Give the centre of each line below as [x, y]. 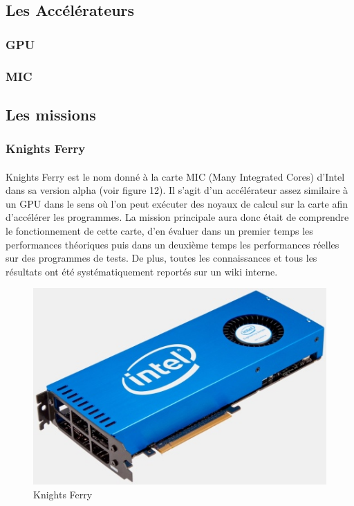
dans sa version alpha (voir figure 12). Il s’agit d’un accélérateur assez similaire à [177, 190]
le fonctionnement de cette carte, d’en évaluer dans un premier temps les [159, 231]
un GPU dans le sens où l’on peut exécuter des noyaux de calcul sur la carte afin [177, 203]
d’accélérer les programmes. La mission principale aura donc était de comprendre [177, 217]
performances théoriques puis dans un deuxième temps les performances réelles [173, 244]
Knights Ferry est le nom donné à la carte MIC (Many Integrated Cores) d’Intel [175, 176]
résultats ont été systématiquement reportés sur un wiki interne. [142, 271]
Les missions [51, 114]
